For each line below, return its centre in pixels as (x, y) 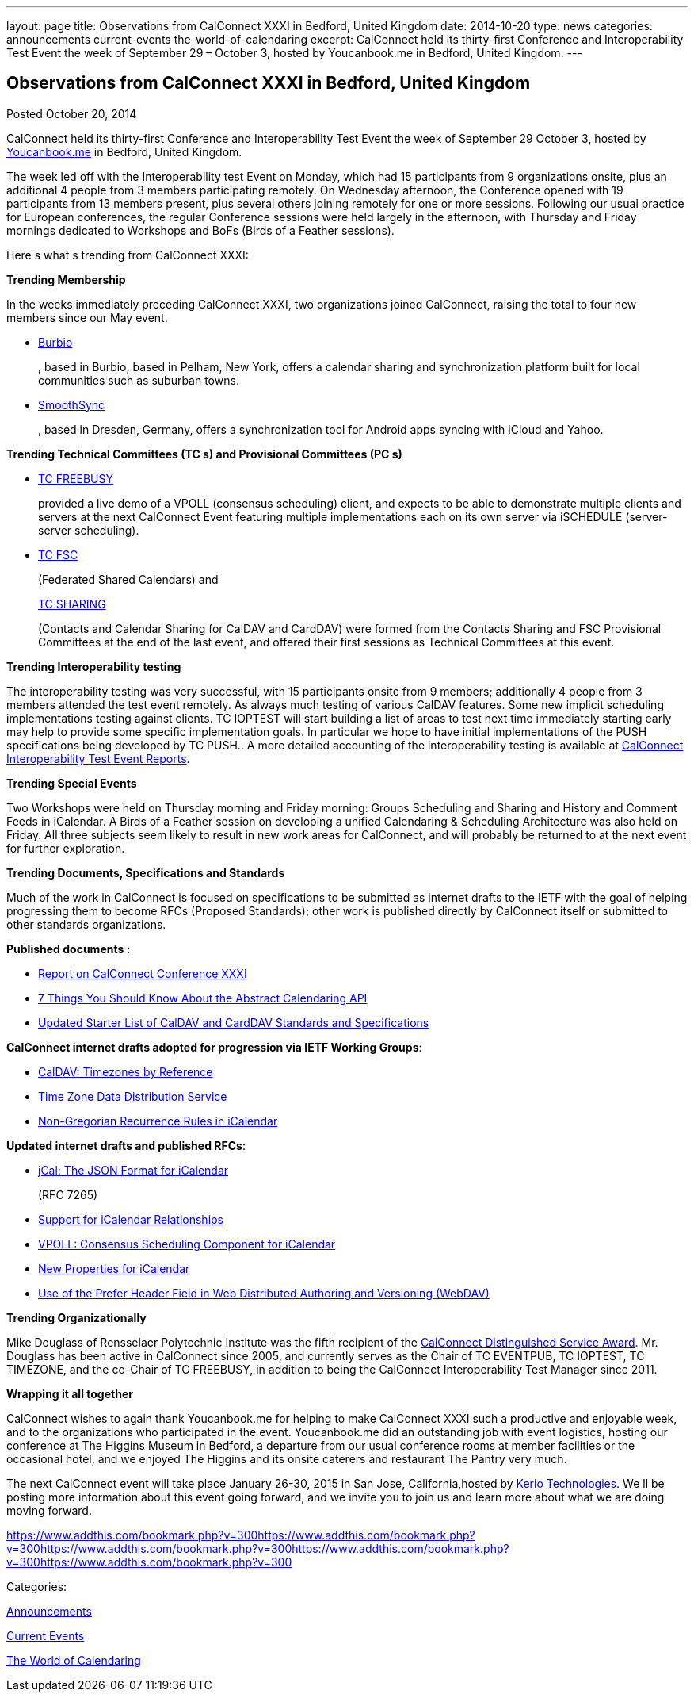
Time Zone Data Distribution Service (133, 1096)
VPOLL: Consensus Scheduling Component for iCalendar (187, 1244)
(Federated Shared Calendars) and (128, 579)
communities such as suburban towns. (139, 380)
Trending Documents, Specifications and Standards (146, 872)
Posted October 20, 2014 (72, 113)
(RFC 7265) (68, 1194)
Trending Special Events (72, 783)
